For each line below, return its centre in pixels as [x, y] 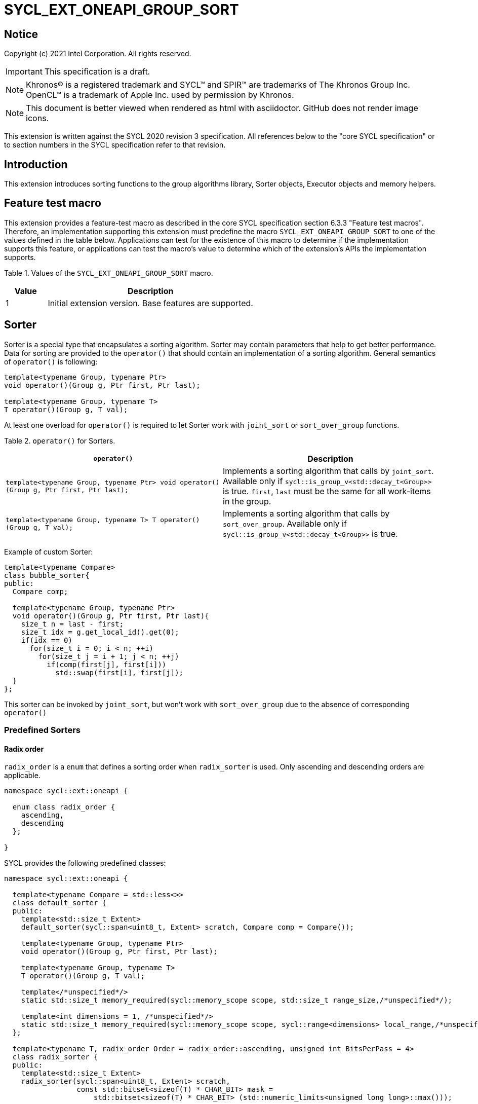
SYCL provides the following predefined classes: [85, 863]
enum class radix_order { [64, 807]
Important [24, 72]
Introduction [36, 164]
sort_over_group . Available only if [285, 523]
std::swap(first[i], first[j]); [119, 672]
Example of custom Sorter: [49, 551]
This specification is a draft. [97, 72]
